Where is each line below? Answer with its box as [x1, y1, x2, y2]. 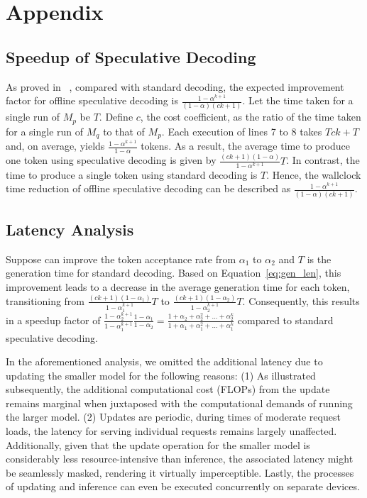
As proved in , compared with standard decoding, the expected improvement [6, 79, 344, 94]
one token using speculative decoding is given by [6, 153, 217, 167]
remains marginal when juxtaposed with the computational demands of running [6, 395, 353, 410]
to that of [103, 123, 145, 138]
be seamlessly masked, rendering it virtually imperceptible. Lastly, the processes [6, 465, 354, 480]
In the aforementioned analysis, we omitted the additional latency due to [6, 354, 323, 369]
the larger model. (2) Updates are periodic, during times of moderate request [6, 409, 341, 424]
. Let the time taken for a [242, 93, 354, 108]
